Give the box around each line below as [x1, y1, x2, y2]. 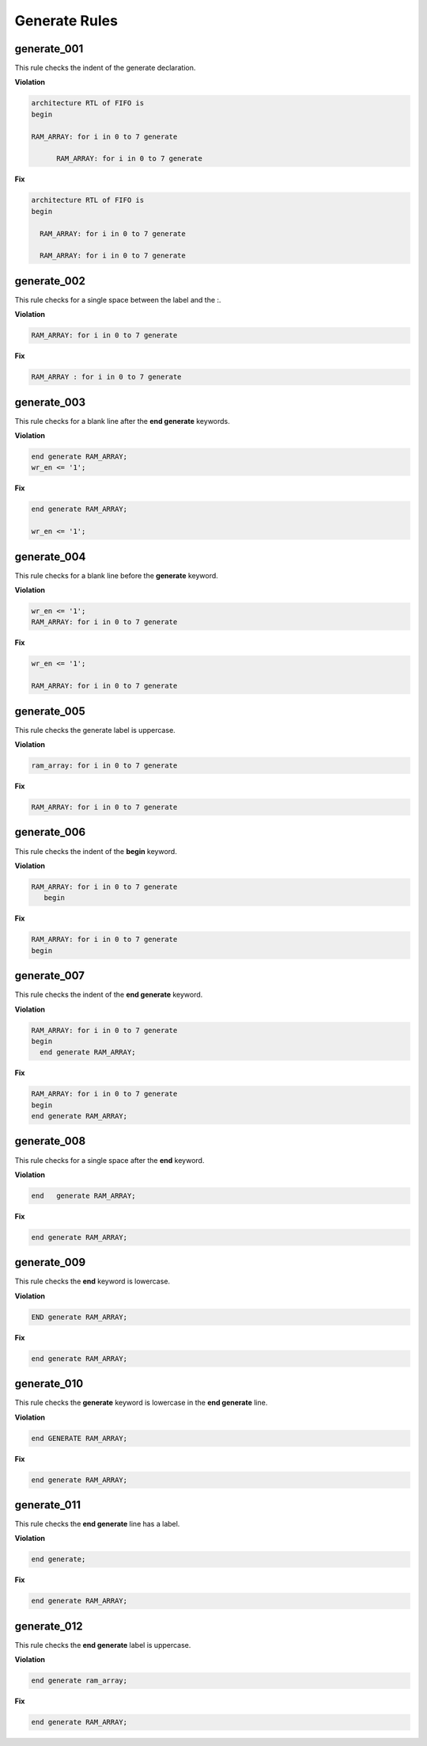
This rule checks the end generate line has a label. [14, 1519, 180, 1529]
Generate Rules [14, 12, 119, 29]
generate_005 [14, 704, 86, 718]
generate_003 [14, 395, 86, 409]
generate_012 [14, 1619, 83, 1633]
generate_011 [14, 1498, 81, 1512]
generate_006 [14, 825, 86, 839]
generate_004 [14, 550, 86, 563]
